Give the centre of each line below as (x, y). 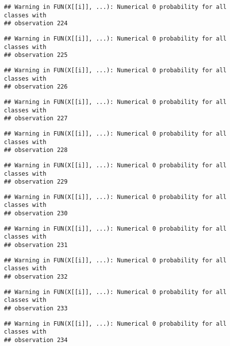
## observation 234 (36, 340)
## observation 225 (36, 55)
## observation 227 (36, 119)
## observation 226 (36, 87)
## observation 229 (36, 182)
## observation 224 (36, 24)
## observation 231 (36, 245)
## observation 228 (36, 150)
